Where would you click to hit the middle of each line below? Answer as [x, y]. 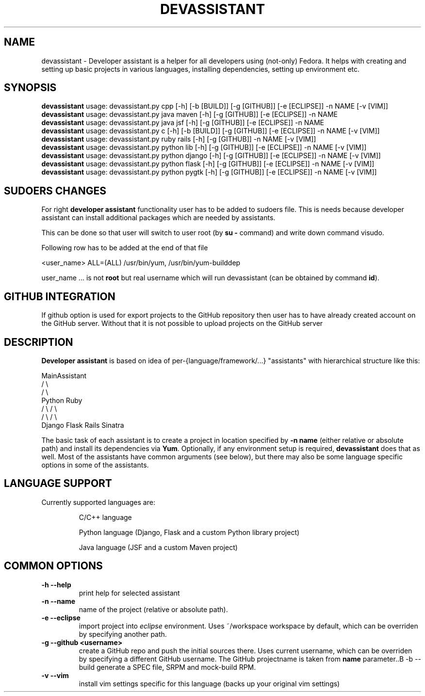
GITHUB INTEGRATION [60, 296]
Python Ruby [62, 400]
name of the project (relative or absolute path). [153, 609]
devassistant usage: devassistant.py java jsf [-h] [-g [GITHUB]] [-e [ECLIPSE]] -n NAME [183, 123]
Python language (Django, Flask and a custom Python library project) [189, 532]
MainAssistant [64, 375]
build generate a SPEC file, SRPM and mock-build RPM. [167, 667]
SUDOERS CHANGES [55, 191]
